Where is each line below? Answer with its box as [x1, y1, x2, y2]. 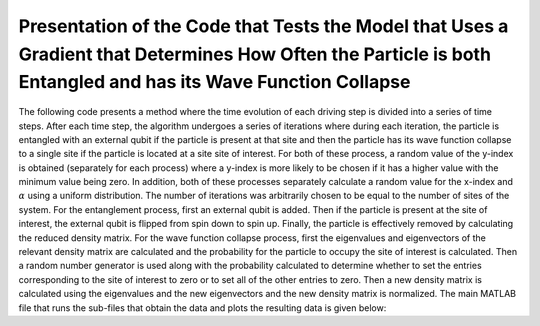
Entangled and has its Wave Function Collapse [18, 71, 411, 94]
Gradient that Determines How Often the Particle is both [18, 43, 492, 65]
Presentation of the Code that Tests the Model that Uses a [18, 15, 509, 37]
